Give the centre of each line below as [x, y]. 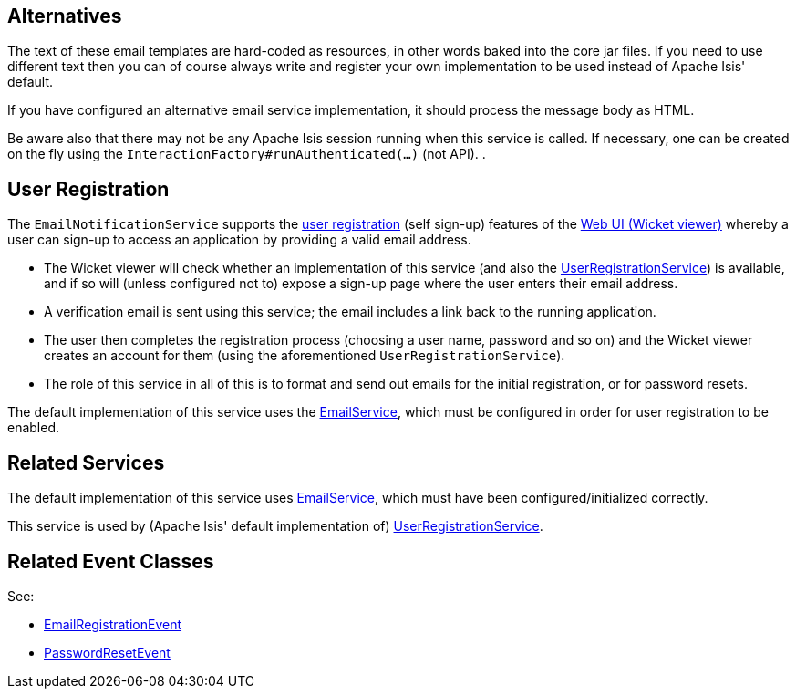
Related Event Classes [111, 561]
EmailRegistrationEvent [113, 624]
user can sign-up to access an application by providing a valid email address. [239, 240]
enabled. [34, 428]
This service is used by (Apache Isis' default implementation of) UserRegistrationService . [275, 526]
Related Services [86, 462]
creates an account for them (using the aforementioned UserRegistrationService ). [305, 356]
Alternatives [65, 16]
